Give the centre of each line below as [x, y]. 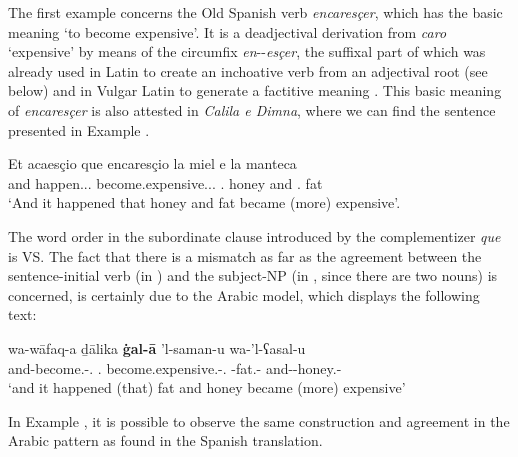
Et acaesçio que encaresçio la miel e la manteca [152, 163]
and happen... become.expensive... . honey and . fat [165, 182]
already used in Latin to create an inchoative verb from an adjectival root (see [248, 70]
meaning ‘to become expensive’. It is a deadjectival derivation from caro [227, 31]
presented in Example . [79, 129]
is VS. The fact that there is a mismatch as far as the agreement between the [245, 255]
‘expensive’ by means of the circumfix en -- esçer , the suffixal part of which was [247, 51]
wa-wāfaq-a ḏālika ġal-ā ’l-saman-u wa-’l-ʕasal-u [157, 347]
